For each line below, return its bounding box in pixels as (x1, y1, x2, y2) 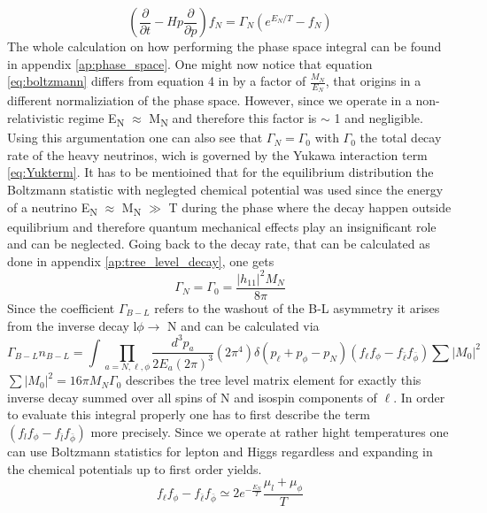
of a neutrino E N (7, 197, 97, 218)
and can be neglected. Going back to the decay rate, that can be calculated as (7, 234, 430, 253)
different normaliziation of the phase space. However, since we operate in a (7, 91, 412, 110)
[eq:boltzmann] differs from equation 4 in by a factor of (7, 72, 306, 90)
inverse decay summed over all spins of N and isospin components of (7, 387, 377, 406)
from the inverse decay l (7, 316, 137, 334)
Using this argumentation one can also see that (7, 128, 263, 147)
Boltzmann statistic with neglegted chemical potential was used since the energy (7, 180, 444, 198)
